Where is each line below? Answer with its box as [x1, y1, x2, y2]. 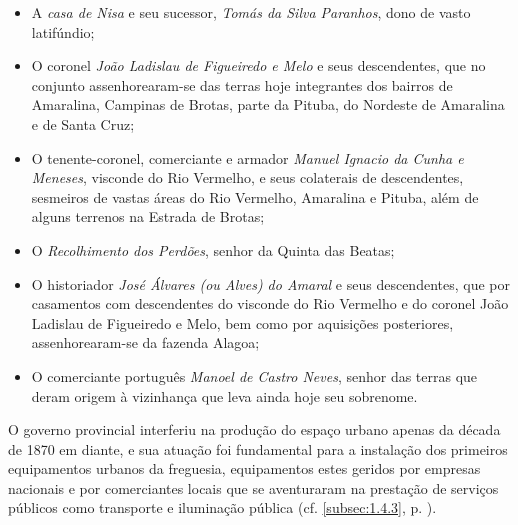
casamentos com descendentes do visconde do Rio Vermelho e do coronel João [31, 293, 509, 314]
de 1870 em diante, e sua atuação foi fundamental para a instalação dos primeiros [8, 438, 508, 459]
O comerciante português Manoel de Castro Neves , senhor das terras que [31, 365, 478, 386]
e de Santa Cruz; [31, 113, 135, 134]
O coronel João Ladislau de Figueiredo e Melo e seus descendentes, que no [31, 55, 486, 76]
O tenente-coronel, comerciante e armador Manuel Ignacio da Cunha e [31, 147, 464, 168]
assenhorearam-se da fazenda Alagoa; [31, 332, 260, 353]
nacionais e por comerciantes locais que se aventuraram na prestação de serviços [8, 477, 499, 498]
